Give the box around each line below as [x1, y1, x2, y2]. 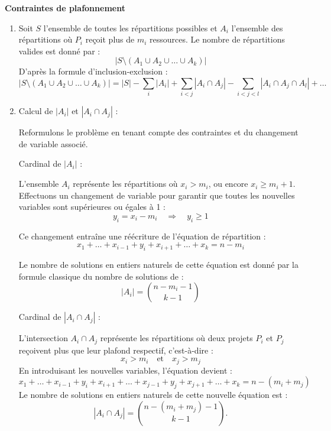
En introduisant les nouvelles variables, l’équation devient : [18, 364, 232, 376]
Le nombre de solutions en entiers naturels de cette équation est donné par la [18, 258, 298, 271]
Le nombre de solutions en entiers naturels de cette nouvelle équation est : [18, 388, 288, 401]
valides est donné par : [18, 44, 100, 57]
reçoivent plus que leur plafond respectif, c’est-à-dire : [18, 343, 213, 356]
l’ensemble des [231, 21, 283, 34]
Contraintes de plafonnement [5, 2, 125, 14]
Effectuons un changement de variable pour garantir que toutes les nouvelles [18, 189, 295, 201]
